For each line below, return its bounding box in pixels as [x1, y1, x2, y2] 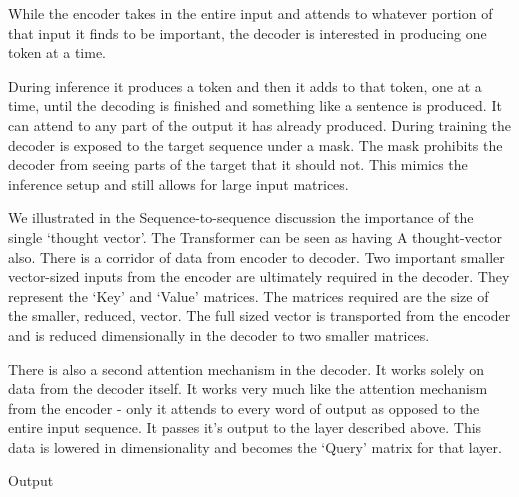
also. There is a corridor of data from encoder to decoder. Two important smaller [8, 246, 505, 267]
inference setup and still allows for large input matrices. [8, 173, 349, 194]
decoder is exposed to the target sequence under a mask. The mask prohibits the [8, 134, 503, 155]
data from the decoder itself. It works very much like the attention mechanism [8, 378, 488, 399]
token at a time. [8, 42, 106, 63]
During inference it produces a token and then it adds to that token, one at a [8, 75, 482, 96]
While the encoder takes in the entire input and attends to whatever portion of [8, 3, 493, 23]
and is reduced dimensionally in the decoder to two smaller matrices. [8, 324, 430, 345]
